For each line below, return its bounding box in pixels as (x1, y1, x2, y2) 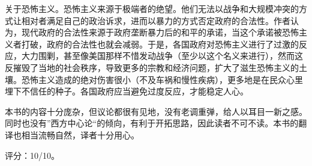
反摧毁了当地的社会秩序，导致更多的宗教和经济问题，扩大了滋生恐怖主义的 (5, 61, 299, 73)
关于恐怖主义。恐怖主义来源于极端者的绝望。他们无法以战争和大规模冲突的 (5, 2, 299, 14)
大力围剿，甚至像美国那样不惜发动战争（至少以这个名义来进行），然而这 (21, 49, 303, 62)
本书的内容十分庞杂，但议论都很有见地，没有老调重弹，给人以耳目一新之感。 (5, 105, 307, 117)
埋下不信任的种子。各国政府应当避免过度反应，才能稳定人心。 (5, 85, 248, 97)
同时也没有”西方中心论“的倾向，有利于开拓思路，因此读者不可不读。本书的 (5, 117, 299, 129)
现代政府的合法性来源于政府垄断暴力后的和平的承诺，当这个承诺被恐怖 (21, 26, 299, 38)
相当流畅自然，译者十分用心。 (21, 128, 139, 141)
